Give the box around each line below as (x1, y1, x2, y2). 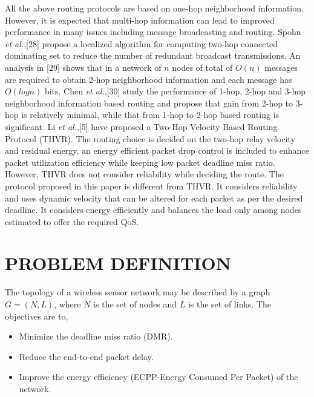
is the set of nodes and (93, 298, 177, 310)
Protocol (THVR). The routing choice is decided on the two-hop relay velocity (5, 132, 296, 145)
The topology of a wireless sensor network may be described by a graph (5, 286, 270, 298)
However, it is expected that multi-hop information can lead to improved (5, 13, 275, 26)
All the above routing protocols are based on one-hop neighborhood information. (5, 2, 304, 14)
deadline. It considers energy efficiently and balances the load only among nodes (5, 203, 302, 216)
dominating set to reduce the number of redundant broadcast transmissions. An (5, 49, 301, 62)
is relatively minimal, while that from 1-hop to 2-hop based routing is (21, 108, 280, 121)
